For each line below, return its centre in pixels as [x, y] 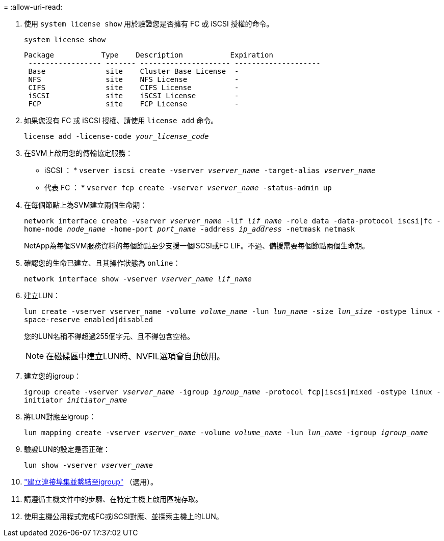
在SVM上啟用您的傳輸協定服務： [79, 153]
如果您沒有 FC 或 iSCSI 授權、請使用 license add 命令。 [121, 120]
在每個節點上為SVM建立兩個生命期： [86, 205]
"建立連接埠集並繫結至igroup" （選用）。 [91, 482]
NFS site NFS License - [134, 79]
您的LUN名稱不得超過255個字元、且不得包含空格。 [109, 336]
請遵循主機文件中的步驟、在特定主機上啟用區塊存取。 [113, 499]
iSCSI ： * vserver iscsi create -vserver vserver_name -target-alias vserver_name [210, 170]
